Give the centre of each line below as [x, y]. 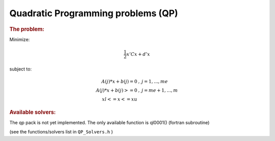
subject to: [21, 69]
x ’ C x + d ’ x [138, 54]
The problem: [27, 29]
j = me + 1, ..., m [160, 90]
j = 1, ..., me [155, 81]
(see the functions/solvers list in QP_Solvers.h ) [61, 132]
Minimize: [20, 39]
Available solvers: [33, 112]
